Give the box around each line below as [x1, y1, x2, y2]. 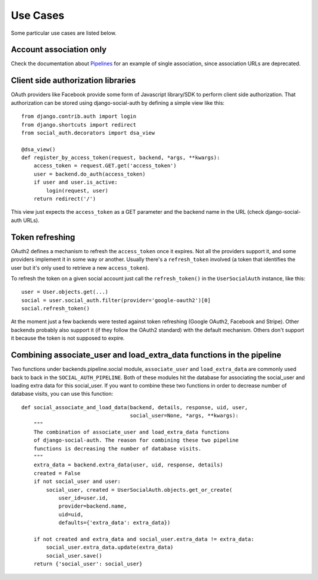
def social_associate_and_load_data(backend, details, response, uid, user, [21, 404, 249, 410]
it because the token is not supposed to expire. [11, 334, 125, 342]
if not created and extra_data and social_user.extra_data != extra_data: [33, 536, 254, 542]
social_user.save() [46, 552, 102, 559]
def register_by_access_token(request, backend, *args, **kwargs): [21, 154, 220, 161]
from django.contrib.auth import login [21, 113, 137, 120]
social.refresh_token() [21, 305, 90, 312]
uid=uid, [58, 511, 84, 518]
